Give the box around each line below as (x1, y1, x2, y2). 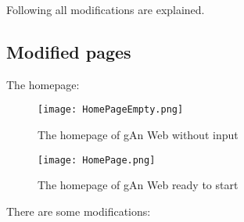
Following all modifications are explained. (6, 2, 205, 17)
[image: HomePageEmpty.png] (38, 104, 184, 116)
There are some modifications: (6, 202, 151, 219)
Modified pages (6, 39, 131, 63)
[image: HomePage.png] (38, 154, 156, 166)
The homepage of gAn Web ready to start (38, 177, 239, 193)
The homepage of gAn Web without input (38, 127, 239, 143)
